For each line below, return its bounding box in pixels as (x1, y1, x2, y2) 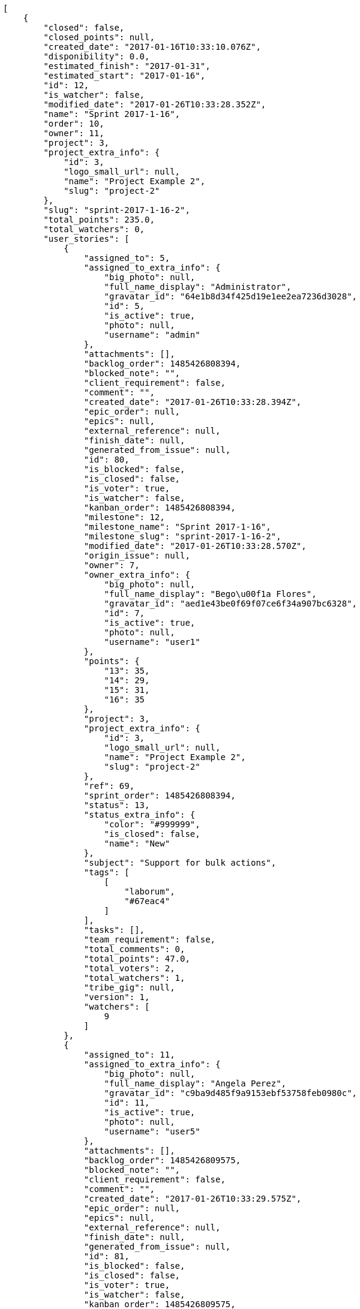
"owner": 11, (43, 128, 104, 138)
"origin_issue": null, (83, 551, 190, 560)
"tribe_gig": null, (83, 983, 175, 992)
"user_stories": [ (43, 234, 130, 244)
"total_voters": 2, (83, 963, 175, 973)
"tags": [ (83, 867, 130, 877)
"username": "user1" (104, 637, 200, 647)
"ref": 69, (83, 781, 135, 791)
